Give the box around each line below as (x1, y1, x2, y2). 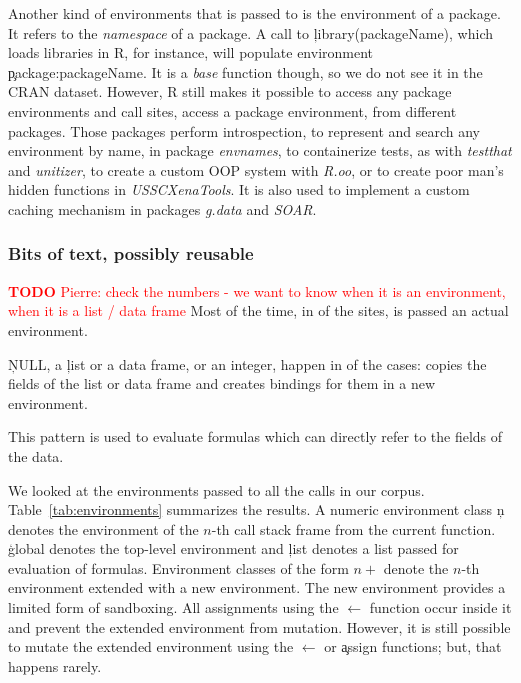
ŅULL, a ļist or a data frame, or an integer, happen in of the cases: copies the (8, 353, 487, 374)
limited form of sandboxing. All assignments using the (8, 597, 339, 618)
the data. (8, 445, 64, 466)
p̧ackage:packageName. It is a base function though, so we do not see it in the (8, 61, 483, 82)
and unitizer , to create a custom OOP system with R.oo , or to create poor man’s (8, 159, 504, 180)
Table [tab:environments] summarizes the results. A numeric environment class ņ (8, 499, 505, 520)
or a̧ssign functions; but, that (324, 636, 502, 657)
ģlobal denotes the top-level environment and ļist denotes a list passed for (8, 538, 459, 559)
